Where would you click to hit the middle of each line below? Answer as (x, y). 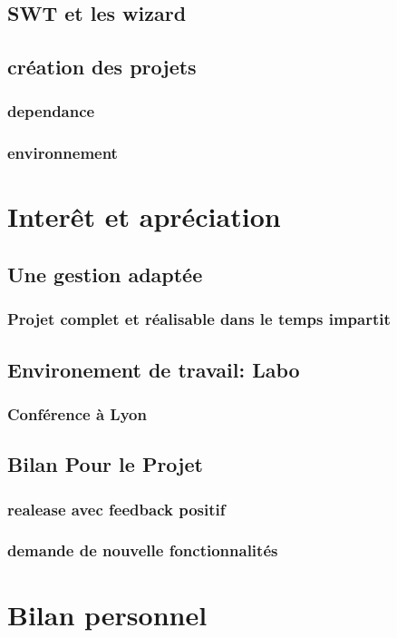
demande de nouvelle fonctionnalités (143, 550)
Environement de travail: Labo (154, 369)
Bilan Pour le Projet (105, 464)
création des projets (102, 67)
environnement (63, 153)
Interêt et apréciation (144, 216)
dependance (51, 111)
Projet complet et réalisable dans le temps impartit (199, 319)
